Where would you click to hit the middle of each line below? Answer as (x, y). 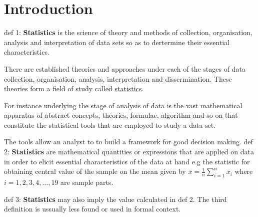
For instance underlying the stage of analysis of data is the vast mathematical (123, 105)
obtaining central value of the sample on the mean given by (95, 171)
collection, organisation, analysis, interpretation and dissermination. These (118, 78)
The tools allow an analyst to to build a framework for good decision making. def (128, 142)
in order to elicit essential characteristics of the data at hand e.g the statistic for (127, 161)
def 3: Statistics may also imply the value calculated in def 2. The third (115, 199)
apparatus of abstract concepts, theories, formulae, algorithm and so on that (121, 115)
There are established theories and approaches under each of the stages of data (125, 68)
